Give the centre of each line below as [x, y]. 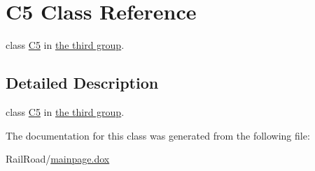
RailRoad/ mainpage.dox [58, 159]
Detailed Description [82, 83]
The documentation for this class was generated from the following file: [158, 135]
